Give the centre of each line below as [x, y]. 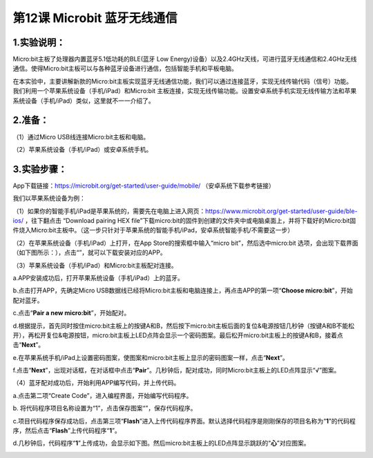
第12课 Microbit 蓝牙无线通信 [95, 18]
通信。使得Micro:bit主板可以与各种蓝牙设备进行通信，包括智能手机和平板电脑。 [125, 68]
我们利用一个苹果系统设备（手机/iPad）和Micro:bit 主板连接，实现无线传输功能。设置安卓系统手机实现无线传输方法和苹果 [185, 91]
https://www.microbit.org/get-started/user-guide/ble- [281, 211]
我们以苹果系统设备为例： [49, 198]
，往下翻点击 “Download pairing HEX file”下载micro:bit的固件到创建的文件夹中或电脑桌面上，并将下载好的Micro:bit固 [191, 220]
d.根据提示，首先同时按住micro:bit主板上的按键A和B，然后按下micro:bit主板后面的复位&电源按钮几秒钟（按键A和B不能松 [184, 326]
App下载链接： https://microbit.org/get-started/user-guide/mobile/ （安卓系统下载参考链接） [144, 186]
